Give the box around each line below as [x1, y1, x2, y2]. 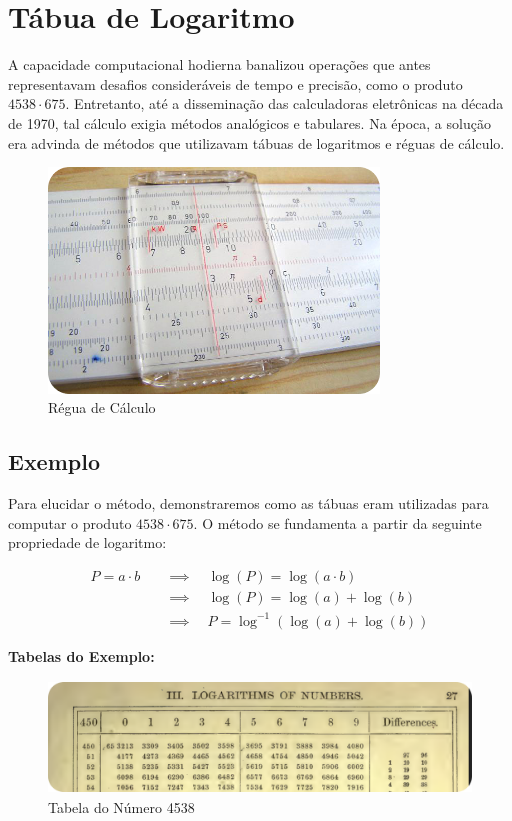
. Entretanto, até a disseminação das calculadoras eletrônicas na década [65, 93, 504, 114]
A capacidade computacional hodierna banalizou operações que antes [8, 54, 431, 75]
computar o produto [8, 512, 132, 533]
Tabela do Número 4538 [48, 797, 195, 818]
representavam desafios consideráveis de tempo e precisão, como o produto [8, 73, 463, 94]
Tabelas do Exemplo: [8, 645, 155, 666]
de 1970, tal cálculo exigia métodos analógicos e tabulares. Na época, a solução [8, 112, 491, 133]
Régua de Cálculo [48, 397, 156, 418]
